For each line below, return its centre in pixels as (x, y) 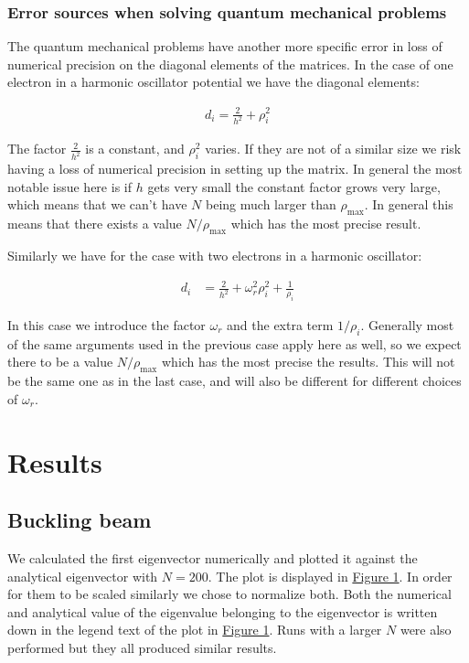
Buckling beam (80, 520)
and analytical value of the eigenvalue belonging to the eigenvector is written (223, 611)
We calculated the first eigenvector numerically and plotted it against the (213, 557)
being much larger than (271, 204)
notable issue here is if (69, 186)
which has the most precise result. (326, 224)
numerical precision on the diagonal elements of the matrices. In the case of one (230, 64)
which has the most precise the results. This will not (308, 362)
